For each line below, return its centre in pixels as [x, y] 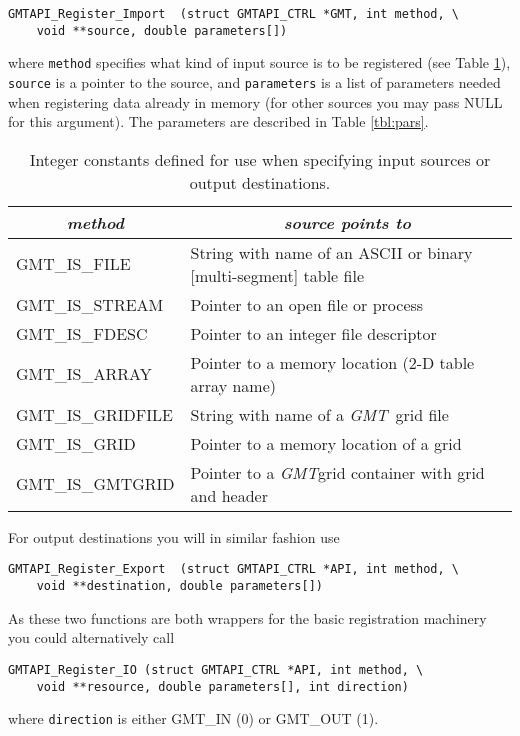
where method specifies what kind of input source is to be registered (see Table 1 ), [259, 62]
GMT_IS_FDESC [82, 333]
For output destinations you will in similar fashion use [174, 536]
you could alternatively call [91, 637]
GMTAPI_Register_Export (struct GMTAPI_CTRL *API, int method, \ [234, 569]
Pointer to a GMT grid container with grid [337, 472]
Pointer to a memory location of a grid [326, 443]
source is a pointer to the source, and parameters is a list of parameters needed [254, 81]
